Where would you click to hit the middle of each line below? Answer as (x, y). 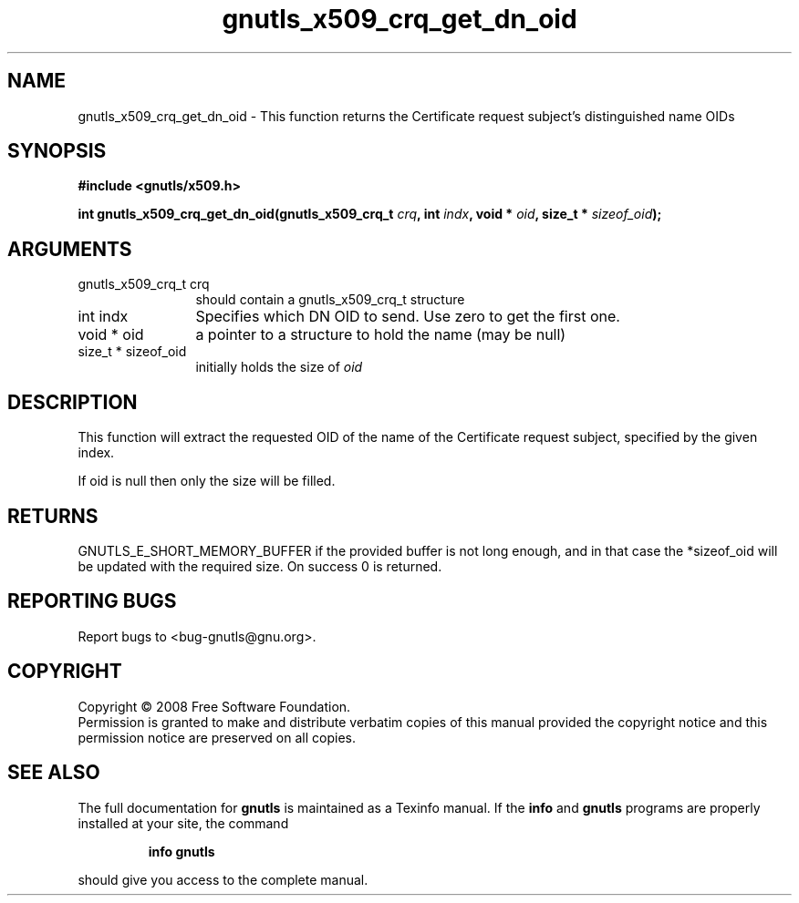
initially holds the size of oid (279, 367)
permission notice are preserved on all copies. (217, 737)
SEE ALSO (54, 773)
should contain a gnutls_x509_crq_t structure (330, 300)
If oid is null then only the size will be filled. (207, 481)
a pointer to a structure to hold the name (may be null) (381, 335)
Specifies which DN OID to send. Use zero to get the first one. (408, 317)
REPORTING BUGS (92, 601)
